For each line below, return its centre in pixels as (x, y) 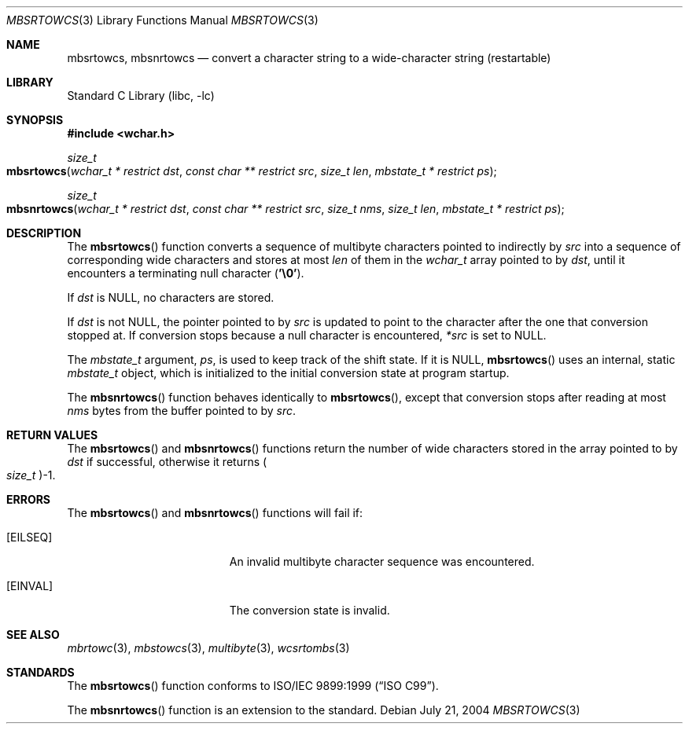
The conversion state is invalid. (309, 610)
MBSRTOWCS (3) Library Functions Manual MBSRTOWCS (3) (162, 20)
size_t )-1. (31, 475)
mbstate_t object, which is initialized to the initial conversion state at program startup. (288, 373)
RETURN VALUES (52, 435)
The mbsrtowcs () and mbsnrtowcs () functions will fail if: (215, 513)
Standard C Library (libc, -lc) (141, 95)
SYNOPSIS (35, 120)
